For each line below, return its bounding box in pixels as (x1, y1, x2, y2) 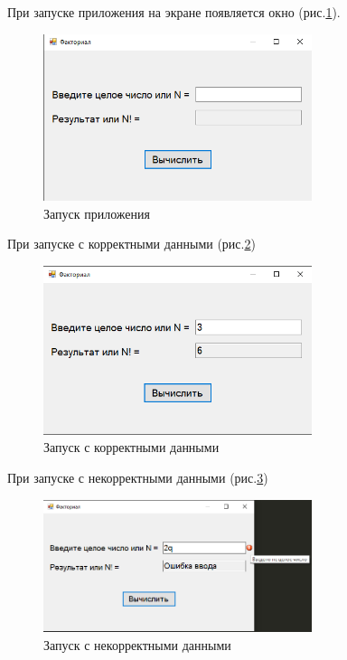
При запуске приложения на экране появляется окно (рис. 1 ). (7, 3, 341, 21)
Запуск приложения (43, 203, 150, 222)
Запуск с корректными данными (43, 438, 220, 457)
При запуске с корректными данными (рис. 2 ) (7, 234, 256, 253)
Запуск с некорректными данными (43, 636, 231, 655)
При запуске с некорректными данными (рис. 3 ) (7, 468, 268, 487)
